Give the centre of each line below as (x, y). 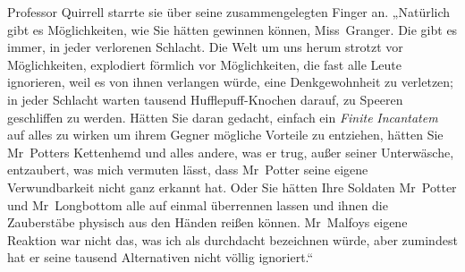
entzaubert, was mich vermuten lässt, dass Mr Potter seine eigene (188, 170)
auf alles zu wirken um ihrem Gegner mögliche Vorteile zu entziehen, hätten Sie (225, 135)
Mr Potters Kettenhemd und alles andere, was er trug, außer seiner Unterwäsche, (231, 152)
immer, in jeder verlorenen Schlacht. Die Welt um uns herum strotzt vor (205, 47)
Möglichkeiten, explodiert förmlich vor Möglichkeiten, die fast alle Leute (205, 64)
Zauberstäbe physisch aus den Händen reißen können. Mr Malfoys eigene (207, 222)
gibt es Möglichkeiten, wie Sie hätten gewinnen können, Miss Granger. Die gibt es (232, 29)
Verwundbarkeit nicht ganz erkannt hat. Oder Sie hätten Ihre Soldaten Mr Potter (232, 187)
